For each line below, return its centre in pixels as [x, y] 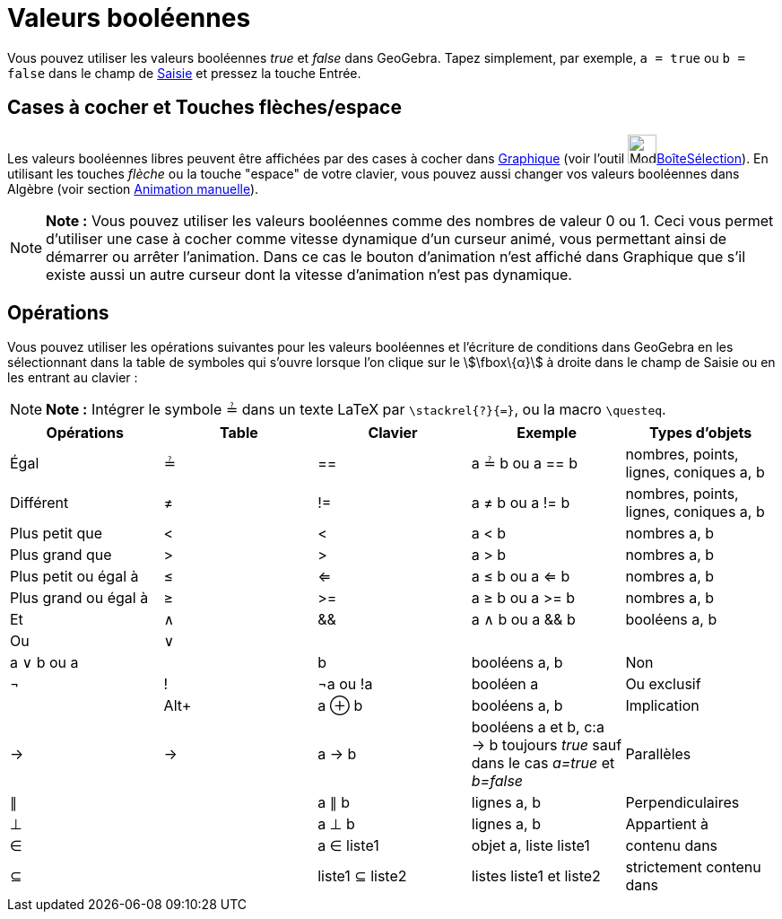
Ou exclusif [663, 684]
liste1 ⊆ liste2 [362, 876]
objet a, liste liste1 [530, 846]
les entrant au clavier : [73, 378]
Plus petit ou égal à [74, 577]
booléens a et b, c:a [538, 727]
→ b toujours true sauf [547, 745]
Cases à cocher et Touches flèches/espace [204, 108]
